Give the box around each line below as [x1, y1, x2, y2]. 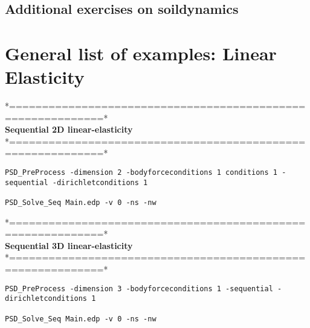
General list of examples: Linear [5, 40, 277, 65]
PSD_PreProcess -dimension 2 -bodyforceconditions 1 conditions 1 [5, 168, 278, 177]
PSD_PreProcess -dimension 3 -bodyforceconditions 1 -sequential [5, 284, 273, 293]
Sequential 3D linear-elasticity [5, 239, 133, 251]
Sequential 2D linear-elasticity [5, 123, 133, 136]
